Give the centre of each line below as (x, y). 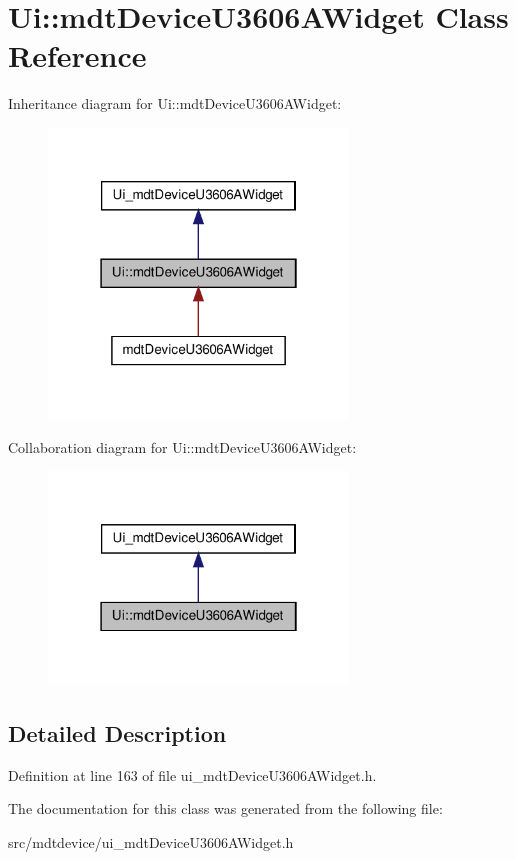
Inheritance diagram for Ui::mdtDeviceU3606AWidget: (175, 103)
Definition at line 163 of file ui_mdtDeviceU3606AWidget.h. (192, 774)
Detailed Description (117, 732)
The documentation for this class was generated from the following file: (225, 808)
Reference (77, 55)
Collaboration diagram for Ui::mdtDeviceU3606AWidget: (182, 446)
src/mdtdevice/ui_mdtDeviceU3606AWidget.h (151, 841)
